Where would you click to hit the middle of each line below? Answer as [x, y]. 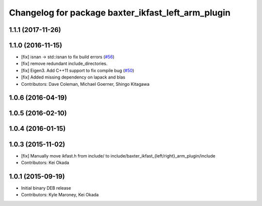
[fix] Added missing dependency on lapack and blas [73, 77]
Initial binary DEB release [46, 188]
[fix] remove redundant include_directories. [64, 63]
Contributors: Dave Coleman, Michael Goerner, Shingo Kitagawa [85, 84]
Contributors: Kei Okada [45, 162]
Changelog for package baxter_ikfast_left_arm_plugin [120, 13]
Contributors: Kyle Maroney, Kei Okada [60, 195]
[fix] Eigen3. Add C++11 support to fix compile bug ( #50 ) [78, 70]
